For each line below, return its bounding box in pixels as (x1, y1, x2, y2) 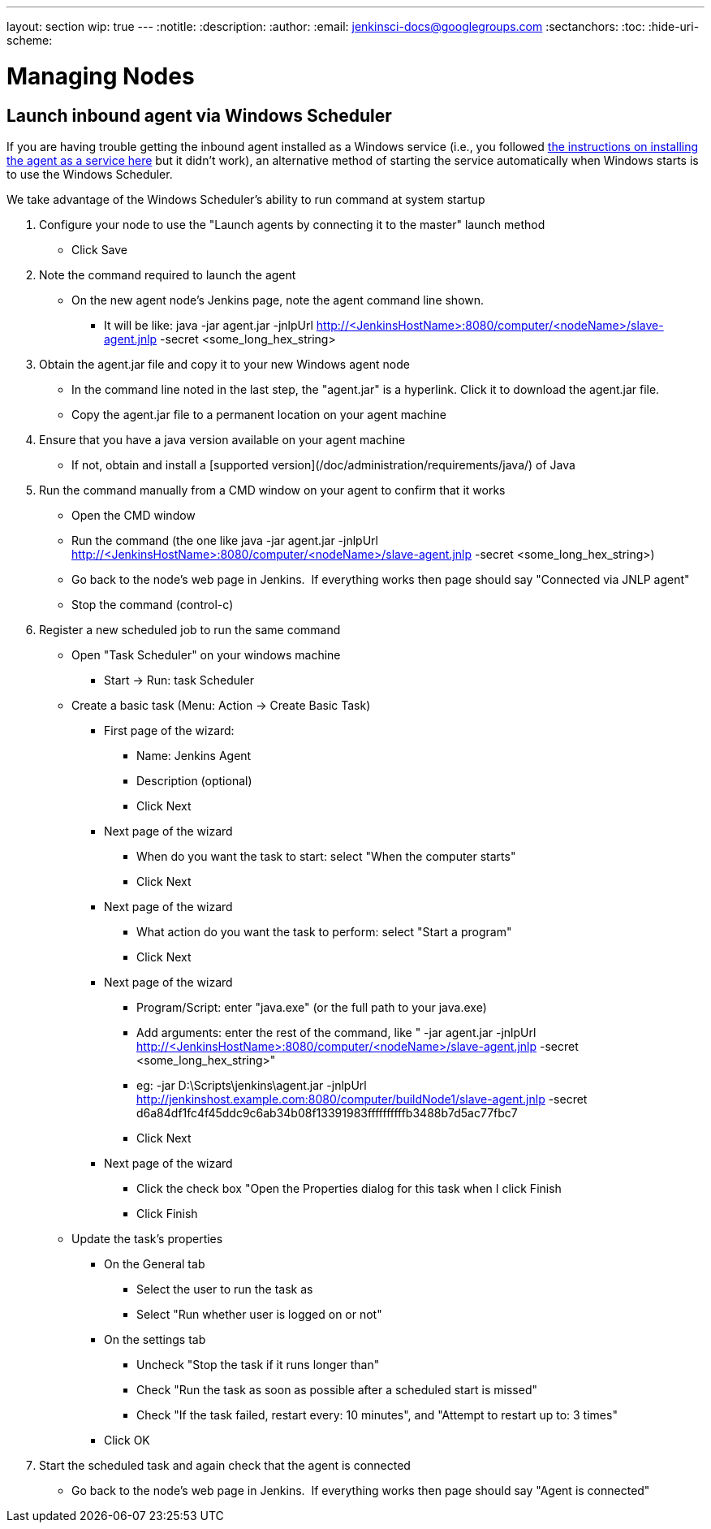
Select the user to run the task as (136, 1281, 313, 1296)
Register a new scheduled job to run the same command (39, 622, 341, 637)
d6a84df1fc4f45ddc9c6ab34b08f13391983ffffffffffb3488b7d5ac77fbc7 (136, 1105, 518, 1120)
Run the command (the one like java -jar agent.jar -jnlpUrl (71, 533, 378, 547)
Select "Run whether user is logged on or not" (136, 1307, 382, 1321)
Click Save (71, 242, 128, 257)
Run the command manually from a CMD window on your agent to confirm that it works (39, 482, 506, 497)
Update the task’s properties (71, 1231, 223, 1246)
